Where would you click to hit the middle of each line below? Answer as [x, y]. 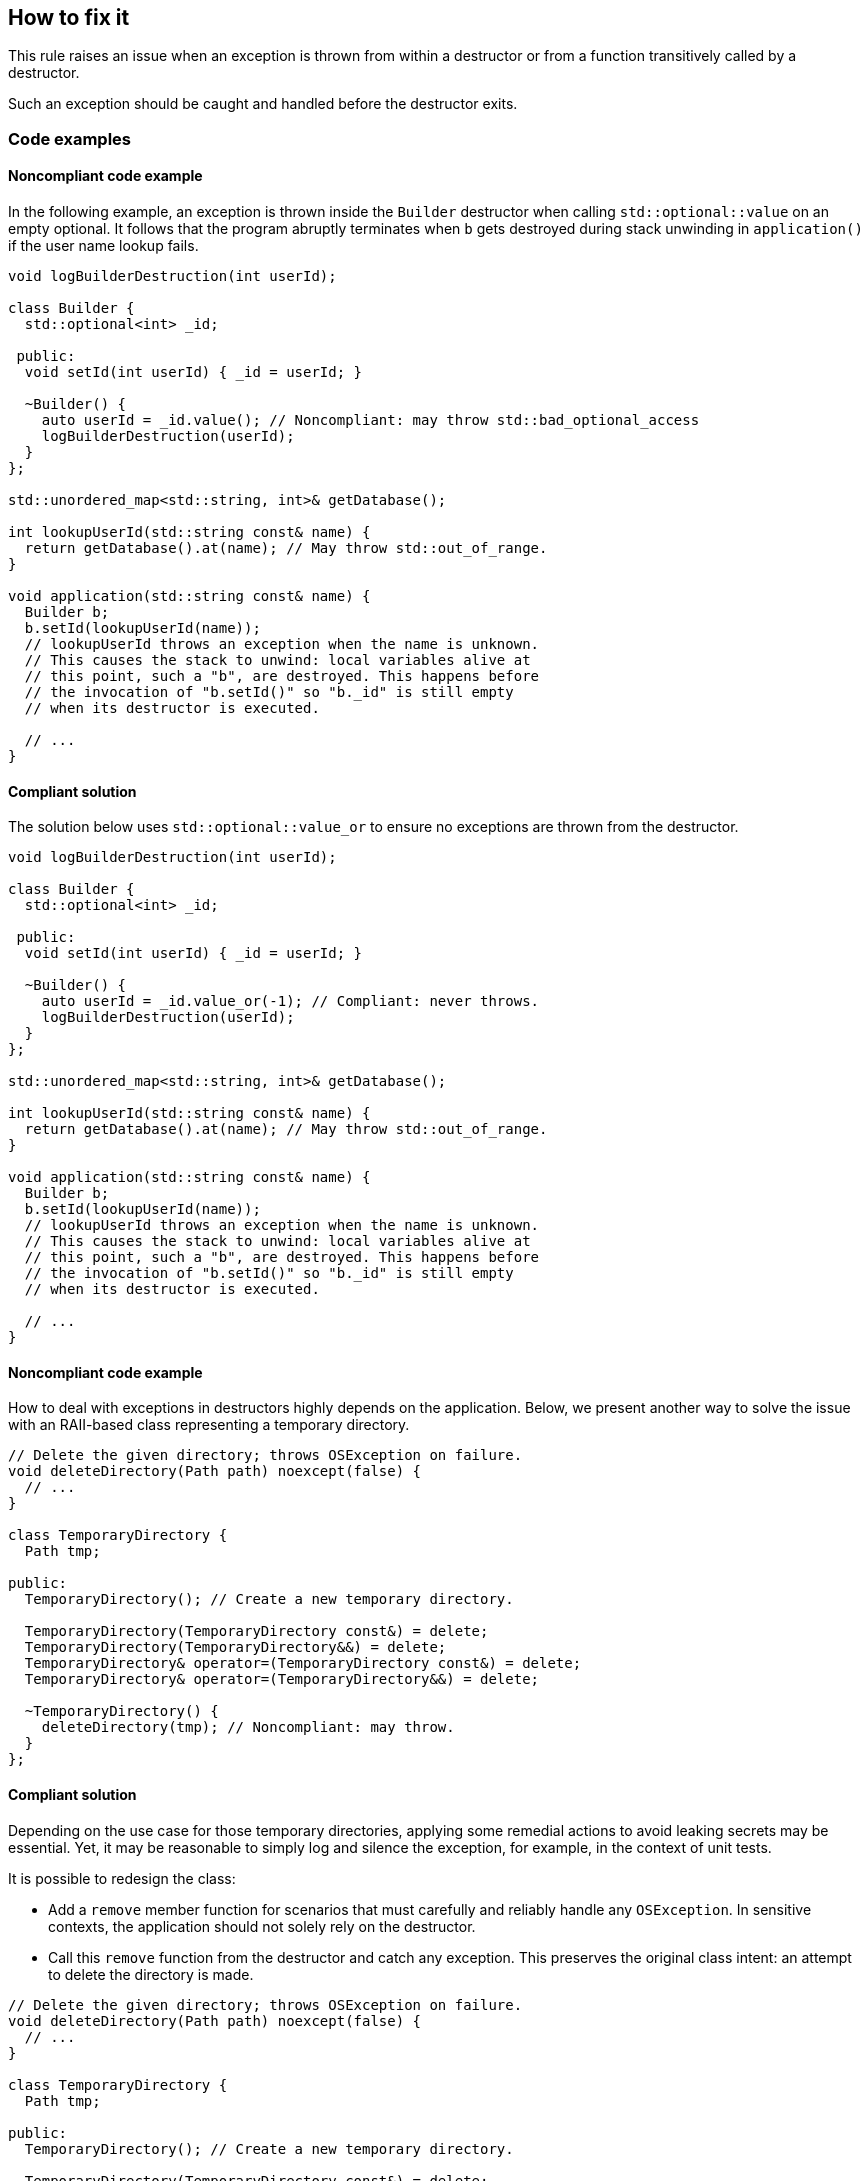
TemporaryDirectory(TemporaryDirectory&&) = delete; [235, 1647]
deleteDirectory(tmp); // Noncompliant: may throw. [248, 1727]
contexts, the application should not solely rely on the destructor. [262, 1926]
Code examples [70, 138]
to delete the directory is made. [151, 1974]
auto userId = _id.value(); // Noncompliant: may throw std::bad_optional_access [370, 420]
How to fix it [69, 17]
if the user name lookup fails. [103, 246]
